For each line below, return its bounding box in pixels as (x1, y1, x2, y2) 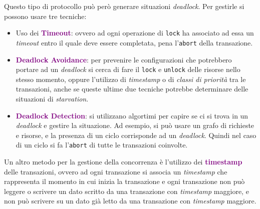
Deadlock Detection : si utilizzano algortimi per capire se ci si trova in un (16, 110, 248, 120)
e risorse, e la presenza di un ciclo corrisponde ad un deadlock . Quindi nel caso (16, 129, 256, 140)
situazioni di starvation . (16, 93, 89, 103)
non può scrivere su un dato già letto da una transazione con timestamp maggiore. (4, 195, 256, 206)
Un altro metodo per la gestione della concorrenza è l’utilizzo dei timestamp (4, 156, 242, 166)
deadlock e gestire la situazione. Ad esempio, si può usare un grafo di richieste (16, 120, 254, 130)
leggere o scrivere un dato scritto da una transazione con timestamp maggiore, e (4, 185, 249, 196)
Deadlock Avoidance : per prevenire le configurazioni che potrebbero (16, 54, 232, 64)
